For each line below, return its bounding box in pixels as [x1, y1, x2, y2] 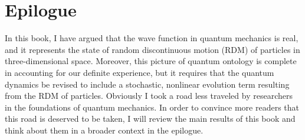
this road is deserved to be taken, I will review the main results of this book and [5, 112, 296, 125]
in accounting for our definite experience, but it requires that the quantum [5, 66, 274, 78]
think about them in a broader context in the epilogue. [5, 124, 204, 136]
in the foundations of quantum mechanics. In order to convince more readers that [5, 101, 299, 113]
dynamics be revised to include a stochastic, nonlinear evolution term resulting [5, 78, 290, 90]
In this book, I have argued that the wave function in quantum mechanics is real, [5, 32, 299, 44]
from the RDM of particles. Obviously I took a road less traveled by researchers [5, 89, 293, 102]
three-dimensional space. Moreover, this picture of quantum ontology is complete [5, 55, 297, 67]
